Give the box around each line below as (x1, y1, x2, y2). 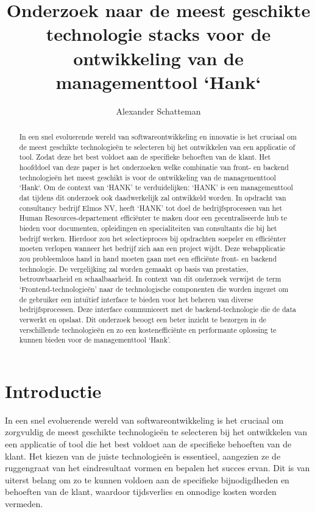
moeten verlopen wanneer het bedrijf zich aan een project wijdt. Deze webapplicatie (19, 243, 286, 254)
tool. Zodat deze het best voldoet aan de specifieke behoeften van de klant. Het (19, 152, 271, 162)
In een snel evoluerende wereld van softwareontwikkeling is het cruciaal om (5, 413, 284, 426)
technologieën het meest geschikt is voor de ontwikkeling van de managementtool (19, 172, 276, 182)
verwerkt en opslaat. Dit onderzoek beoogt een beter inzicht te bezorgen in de (19, 314, 266, 324)
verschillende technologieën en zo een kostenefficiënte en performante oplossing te (19, 324, 277, 335)
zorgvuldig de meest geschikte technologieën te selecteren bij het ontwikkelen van (5, 425, 308, 438)
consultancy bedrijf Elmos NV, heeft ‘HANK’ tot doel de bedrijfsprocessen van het (19, 202, 283, 213)
